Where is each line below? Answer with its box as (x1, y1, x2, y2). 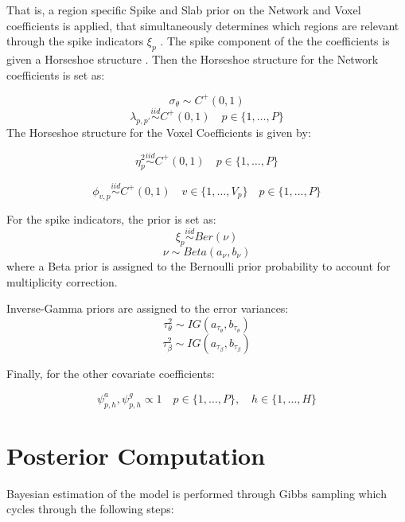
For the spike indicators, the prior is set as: (6, 211, 216, 228)
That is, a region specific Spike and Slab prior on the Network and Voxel (6, 2, 361, 18)
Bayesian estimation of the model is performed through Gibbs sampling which (6, 485, 387, 501)
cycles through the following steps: (6, 501, 174, 517)
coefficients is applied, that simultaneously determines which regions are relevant (6, 17, 399, 33)
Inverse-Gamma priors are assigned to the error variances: (6, 300, 289, 317)
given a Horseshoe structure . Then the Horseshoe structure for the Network (6, 50, 379, 67)
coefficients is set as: (6, 66, 105, 83)
